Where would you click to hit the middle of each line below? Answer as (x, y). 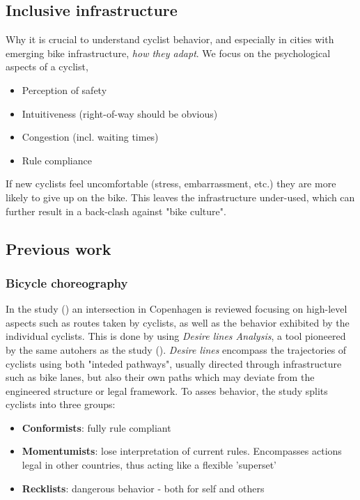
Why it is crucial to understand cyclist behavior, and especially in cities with (170, 39)
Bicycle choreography (67, 282)
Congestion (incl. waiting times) (90, 137)
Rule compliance (57, 160)
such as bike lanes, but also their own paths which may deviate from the (160, 377)
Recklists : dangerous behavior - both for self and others (143, 488)
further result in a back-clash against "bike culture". (116, 211)
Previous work (58, 248)
